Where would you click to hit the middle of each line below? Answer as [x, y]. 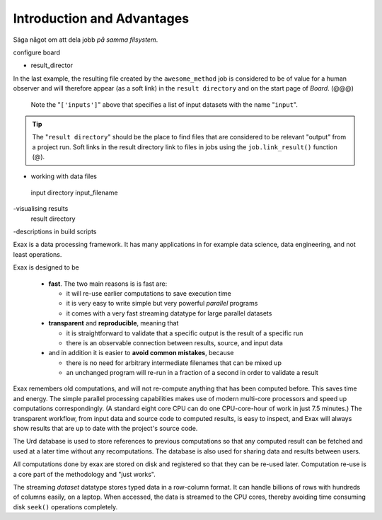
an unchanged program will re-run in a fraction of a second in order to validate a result [192, 373]
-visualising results [41, 209]
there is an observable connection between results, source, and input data [174, 342]
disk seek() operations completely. [65, 507]
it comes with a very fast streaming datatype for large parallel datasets [169, 313]
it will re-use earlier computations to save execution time [149, 293]
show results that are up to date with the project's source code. [105, 429]
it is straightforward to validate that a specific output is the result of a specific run [185, 333]
